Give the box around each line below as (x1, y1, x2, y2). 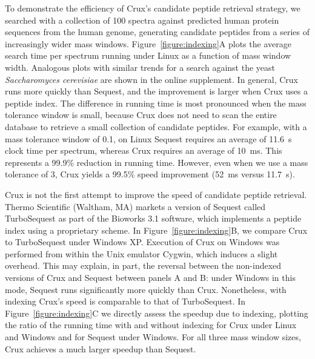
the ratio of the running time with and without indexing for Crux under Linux (5, 318, 297, 331)
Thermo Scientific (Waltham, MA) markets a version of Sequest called (5, 200, 266, 212)
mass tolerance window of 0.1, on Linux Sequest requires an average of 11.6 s (5, 132, 292, 145)
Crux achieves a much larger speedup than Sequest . (5, 342, 196, 355)
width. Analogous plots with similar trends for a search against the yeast (5, 61, 275, 73)
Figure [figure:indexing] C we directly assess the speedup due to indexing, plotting (5, 306, 308, 319)
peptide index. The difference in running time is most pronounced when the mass (5, 96, 307, 109)
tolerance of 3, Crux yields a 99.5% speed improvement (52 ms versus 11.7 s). (5, 168, 295, 180)
